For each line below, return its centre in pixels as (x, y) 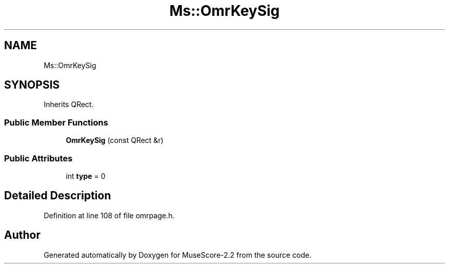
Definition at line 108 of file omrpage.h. (109, 215)
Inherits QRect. (69, 105)
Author (22, 235)
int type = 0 (86, 176)
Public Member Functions (56, 122)
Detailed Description (58, 196)
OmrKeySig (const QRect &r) (115, 140)
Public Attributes (38, 158)
